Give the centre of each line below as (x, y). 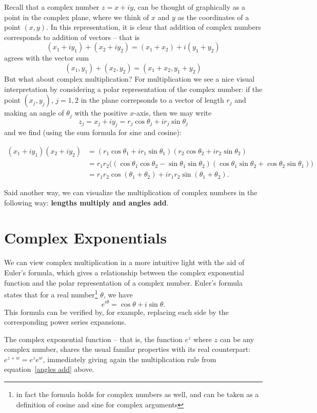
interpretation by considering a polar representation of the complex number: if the (133, 89)
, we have (118, 294)
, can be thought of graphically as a (189, 7)
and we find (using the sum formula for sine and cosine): (93, 132)
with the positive (101, 113)
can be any (237, 339)
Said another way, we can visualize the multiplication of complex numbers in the (131, 192)
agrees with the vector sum (47, 58)
